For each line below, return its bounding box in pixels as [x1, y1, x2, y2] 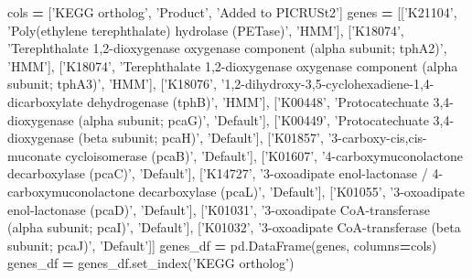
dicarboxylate [7, 91, 83, 111]
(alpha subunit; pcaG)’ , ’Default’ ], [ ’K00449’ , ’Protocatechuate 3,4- [78, 110, 455, 129]
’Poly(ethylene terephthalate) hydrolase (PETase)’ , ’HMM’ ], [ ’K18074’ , [7, 20, 404, 39]
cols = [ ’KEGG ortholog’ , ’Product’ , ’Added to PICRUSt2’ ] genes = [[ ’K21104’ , [7, 3, 457, 21]
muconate [7, 145, 61, 165]
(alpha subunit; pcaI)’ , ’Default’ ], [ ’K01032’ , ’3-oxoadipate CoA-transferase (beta [7, 218, 461, 237]
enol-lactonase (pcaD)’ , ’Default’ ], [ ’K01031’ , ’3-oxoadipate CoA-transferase [7, 199, 430, 219]
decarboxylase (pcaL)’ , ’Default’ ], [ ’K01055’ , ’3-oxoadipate [138, 181, 465, 200]
